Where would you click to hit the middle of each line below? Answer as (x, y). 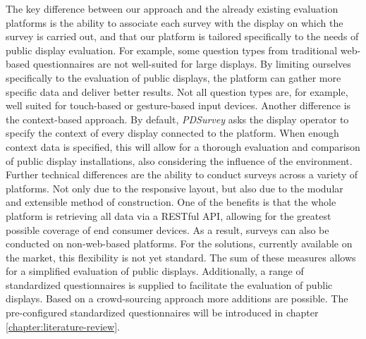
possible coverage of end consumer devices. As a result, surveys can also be (167, 229)
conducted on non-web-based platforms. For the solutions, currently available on (179, 244)
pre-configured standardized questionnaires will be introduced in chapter (162, 313)
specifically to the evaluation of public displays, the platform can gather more (173, 77)
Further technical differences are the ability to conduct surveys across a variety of (182, 174)
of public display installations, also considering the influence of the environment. (179, 160)
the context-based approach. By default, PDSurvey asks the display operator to (177, 119)
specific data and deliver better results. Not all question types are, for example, (177, 91)
